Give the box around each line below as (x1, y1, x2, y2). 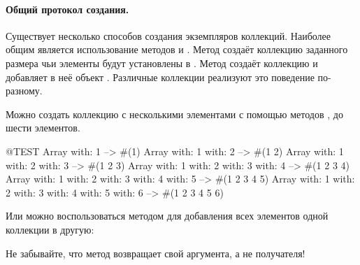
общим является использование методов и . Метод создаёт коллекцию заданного (6, 42, 348, 57)
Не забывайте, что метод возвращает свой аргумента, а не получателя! (6, 245, 305, 260)
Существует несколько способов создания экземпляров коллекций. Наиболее (6, 28, 331, 43)
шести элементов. (6, 120, 80, 135)
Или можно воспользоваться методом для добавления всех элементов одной (6, 208, 329, 223)
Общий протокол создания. (6, 1, 129, 16)
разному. (6, 83, 43, 98)
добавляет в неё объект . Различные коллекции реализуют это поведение (6, 69, 315, 84)
